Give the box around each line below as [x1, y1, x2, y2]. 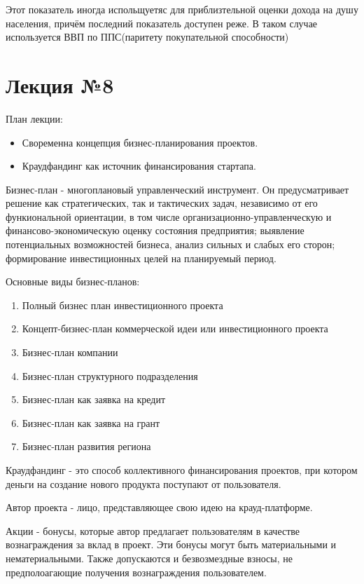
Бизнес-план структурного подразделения [22, 368, 198, 383]
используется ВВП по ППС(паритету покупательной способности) [6, 29, 289, 44]
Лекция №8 [6, 70, 114, 99]
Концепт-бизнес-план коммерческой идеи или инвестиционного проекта [22, 321, 328, 336]
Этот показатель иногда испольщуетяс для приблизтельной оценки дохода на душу [6, 2, 358, 16]
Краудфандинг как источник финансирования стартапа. [22, 158, 256, 173]
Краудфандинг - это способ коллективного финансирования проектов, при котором [6, 463, 358, 477]
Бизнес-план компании [22, 345, 118, 360]
